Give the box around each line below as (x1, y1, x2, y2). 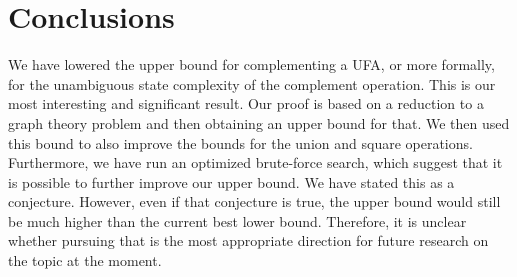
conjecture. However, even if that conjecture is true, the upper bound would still (8, 191, 501, 212)
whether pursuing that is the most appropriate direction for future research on (8, 230, 489, 251)
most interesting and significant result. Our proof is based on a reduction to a (8, 93, 484, 114)
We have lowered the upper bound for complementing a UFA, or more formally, (8, 54, 495, 75)
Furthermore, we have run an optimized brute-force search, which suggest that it (8, 152, 503, 173)
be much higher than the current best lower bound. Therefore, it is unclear (8, 210, 467, 231)
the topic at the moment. (8, 250, 162, 271)
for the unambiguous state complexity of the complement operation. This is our (8, 73, 496, 94)
